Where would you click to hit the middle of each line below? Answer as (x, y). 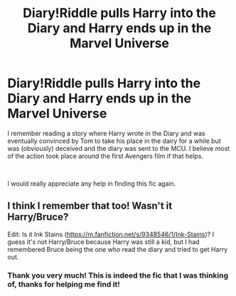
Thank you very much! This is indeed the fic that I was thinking (118, 275)
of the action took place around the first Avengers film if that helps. (106, 156)
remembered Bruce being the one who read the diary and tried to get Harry (118, 249)
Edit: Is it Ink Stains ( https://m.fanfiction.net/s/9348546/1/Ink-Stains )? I (111, 234)
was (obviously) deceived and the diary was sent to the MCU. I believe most (119, 148)
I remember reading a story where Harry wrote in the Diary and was (106, 133)
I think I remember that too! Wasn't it (90, 206)
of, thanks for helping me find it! (64, 284)
